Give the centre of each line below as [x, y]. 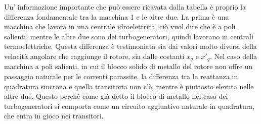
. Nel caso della [234, 56]
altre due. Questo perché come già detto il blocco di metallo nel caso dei [116, 96]
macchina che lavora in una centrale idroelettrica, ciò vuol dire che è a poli [120, 26]
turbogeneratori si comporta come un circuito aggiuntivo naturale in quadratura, [129, 106]
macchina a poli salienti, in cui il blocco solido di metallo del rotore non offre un [128, 66]
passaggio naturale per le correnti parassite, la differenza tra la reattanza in [121, 76]
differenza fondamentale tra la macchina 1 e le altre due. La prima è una [117, 16]
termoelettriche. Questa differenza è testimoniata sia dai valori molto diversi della [130, 46]
